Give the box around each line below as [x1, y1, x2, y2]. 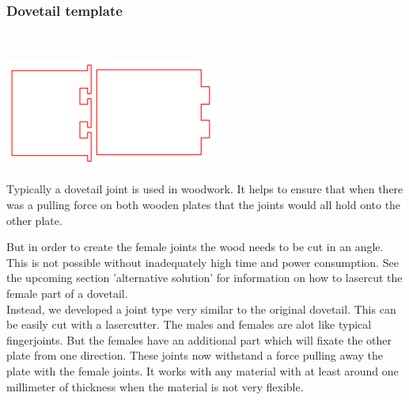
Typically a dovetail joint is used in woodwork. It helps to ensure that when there [6, 181, 403, 197]
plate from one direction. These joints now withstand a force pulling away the [6, 347, 383, 364]
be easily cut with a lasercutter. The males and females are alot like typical [6, 316, 372, 333]
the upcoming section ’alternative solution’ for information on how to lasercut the [6, 269, 403, 286]
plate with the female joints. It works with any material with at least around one [6, 362, 399, 379]
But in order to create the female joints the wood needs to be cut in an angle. [6, 238, 384, 255]
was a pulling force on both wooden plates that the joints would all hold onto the [6, 196, 401, 212]
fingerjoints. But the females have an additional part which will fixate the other [6, 331, 392, 348]
